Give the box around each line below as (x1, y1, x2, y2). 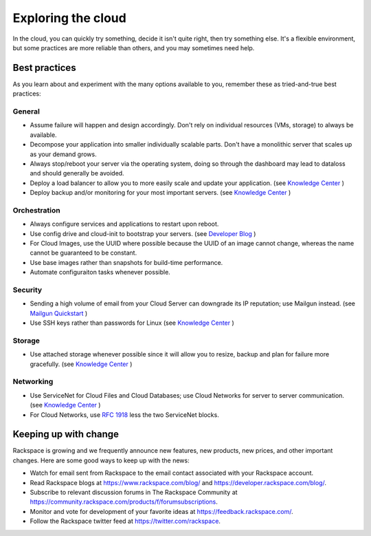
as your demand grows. (30, 150, 97, 158)
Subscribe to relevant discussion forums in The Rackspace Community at (30, 489, 238, 497)
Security (12, 285, 43, 294)
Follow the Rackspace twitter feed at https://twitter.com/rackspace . (30, 517, 221, 526)
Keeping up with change (12, 429, 120, 440)
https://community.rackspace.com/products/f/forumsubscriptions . (30, 497, 218, 506)
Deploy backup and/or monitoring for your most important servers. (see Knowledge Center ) (30, 189, 291, 197)
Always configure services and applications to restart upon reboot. (30, 220, 219, 228)
